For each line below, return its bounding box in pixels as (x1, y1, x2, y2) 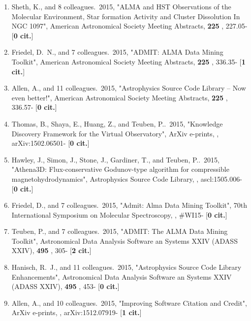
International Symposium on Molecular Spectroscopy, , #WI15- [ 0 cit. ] (11, 209, 227, 220)
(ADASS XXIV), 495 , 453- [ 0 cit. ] (11, 281, 120, 291)
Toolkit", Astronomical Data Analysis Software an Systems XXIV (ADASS (11, 235, 238, 246)
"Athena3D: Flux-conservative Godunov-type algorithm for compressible (11, 164, 229, 174)
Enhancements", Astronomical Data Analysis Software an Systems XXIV (11, 271, 232, 282)
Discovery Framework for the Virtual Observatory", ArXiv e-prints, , (11, 128, 219, 138)
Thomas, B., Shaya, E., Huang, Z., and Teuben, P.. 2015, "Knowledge (11, 118, 223, 128)
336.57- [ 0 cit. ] (11, 102, 57, 112)
